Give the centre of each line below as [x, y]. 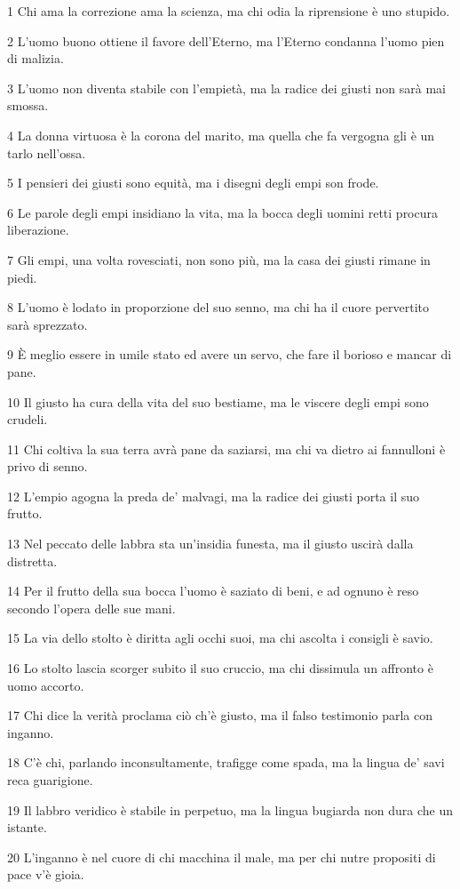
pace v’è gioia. [46, 874]
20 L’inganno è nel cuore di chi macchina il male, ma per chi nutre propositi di [222, 857]
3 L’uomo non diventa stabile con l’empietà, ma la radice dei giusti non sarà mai [226, 88]
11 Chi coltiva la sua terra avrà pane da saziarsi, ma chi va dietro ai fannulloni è [226, 449]
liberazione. [38, 230]
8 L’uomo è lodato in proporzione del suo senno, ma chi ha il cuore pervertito [218, 307]
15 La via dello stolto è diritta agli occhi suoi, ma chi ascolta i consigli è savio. [220, 638]
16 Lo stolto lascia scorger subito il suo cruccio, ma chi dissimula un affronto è [220, 668]
